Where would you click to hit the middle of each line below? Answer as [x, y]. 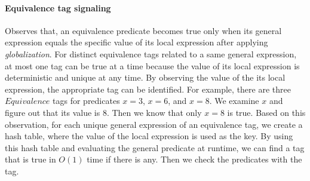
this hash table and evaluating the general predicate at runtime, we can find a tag [155, 147]
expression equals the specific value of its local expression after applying [136, 42]
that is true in [30, 159]
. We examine [234, 101]
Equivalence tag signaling [58, 7]
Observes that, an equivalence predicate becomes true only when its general [143, 30]
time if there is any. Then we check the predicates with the [194, 159]
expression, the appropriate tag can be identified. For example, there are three [148, 89]
